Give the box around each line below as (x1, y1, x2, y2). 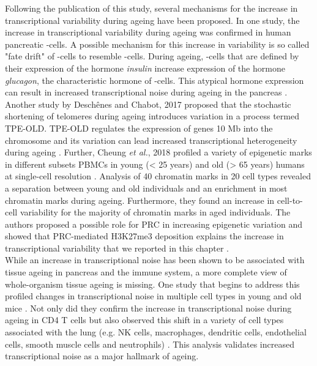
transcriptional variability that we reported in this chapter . (5, 241, 229, 254)
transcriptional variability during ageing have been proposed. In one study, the (5, 13, 300, 26)
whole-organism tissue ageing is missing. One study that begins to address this (5, 277, 300, 290)
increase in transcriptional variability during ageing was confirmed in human (5, 26, 291, 39)
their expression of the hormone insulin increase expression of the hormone (5, 61, 285, 74)
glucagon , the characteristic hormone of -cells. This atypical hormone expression (5, 73, 304, 86)
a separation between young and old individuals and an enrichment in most (5, 181, 288, 194)
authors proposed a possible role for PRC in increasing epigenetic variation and (5, 217, 303, 230)
